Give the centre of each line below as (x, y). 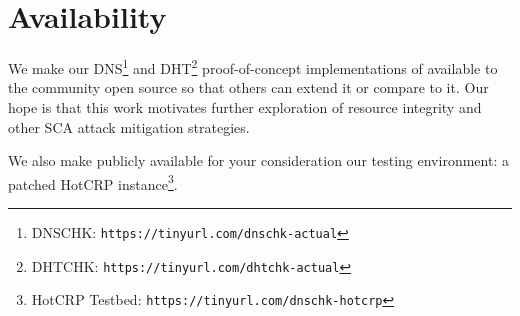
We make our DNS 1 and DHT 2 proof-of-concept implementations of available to (253, 66)
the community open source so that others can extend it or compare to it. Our (248, 87)
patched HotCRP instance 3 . (93, 182)
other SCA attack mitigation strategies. (129, 126)
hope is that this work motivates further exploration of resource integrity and (245, 106)
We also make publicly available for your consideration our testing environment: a (258, 160)
